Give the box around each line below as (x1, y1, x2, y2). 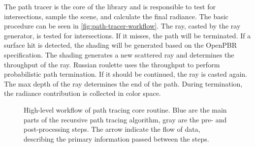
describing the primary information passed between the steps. (24, 133, 209, 144)
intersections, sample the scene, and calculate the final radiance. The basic (4, 11, 228, 21)
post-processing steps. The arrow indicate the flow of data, (24, 124, 200, 134)
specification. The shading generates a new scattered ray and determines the (4, 49, 234, 59)
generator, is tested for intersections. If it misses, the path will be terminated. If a (4, 30, 251, 40)
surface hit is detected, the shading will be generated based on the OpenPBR (4, 40, 237, 50)
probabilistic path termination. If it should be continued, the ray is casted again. (4, 69, 247, 79)
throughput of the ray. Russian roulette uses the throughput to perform (4, 59, 220, 69)
